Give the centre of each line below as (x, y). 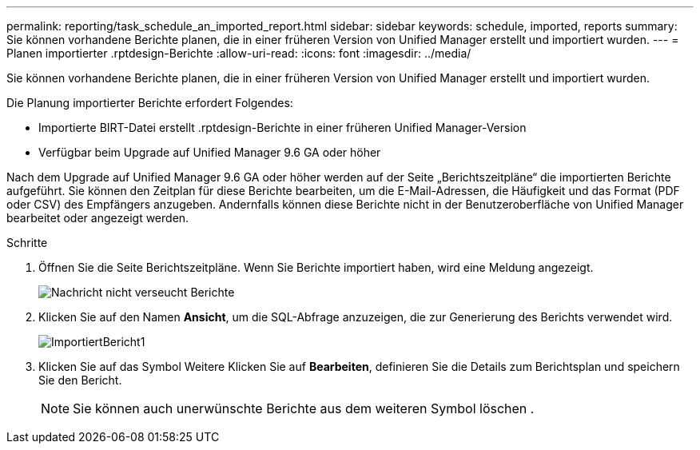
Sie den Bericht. (80, 380)
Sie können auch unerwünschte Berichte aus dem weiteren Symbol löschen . (304, 408)
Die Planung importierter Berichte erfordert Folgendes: (150, 103)
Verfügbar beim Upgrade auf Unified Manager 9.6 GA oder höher (210, 152)
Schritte (27, 243)
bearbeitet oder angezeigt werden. (98, 218)
